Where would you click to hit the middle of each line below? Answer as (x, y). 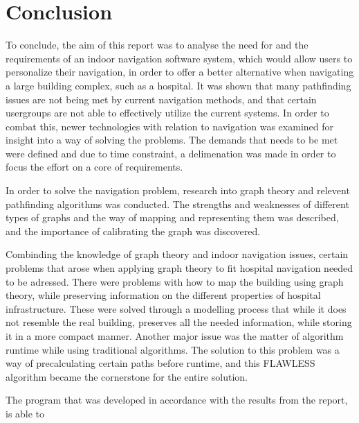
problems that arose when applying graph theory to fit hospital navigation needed (179, 268)
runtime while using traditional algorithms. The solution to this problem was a (173, 349)
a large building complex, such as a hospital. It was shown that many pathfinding (178, 85)
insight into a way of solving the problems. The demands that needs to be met (172, 140)
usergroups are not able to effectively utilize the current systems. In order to (167, 113)
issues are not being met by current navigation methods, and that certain (161, 99)
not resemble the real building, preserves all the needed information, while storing (179, 322)
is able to (25, 413)
